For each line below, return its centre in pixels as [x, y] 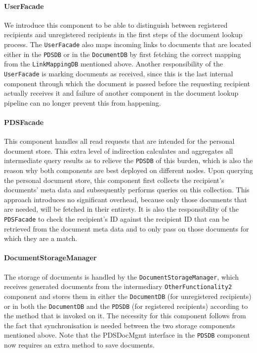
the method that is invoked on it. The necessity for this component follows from [125, 316]
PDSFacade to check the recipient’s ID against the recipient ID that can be [117, 219]
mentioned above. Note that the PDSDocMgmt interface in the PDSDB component [127, 335]
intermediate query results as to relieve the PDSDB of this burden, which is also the [128, 160]
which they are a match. [41, 238]
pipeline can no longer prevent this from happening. [83, 102]
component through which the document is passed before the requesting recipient [127, 83]
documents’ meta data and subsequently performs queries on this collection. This [127, 190]
